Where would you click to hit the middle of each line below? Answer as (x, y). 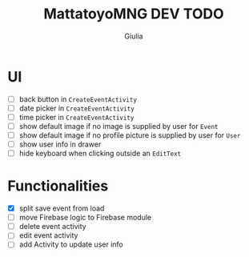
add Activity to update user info (71, 244)
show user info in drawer (60, 144)
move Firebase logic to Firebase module (85, 218)
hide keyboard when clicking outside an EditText (100, 154)
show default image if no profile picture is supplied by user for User (130, 135)
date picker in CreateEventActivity (77, 108)
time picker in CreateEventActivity (76, 117)
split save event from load (62, 208)
